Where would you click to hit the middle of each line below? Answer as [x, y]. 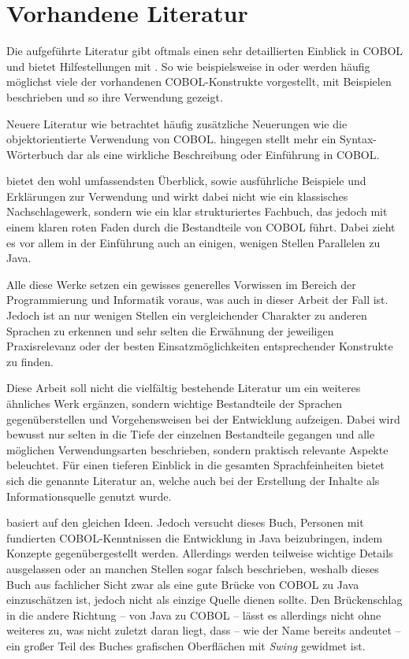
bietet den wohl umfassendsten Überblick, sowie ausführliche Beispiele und [186, 181]
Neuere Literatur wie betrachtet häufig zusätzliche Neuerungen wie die [177, 123]
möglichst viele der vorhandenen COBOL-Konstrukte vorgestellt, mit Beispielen [199, 81]
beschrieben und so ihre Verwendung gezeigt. [115, 96]
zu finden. [30, 361]
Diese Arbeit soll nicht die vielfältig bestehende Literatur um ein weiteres [184, 388]
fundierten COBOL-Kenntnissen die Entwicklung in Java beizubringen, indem [195, 537]
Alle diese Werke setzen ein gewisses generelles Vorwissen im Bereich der [181, 284]
